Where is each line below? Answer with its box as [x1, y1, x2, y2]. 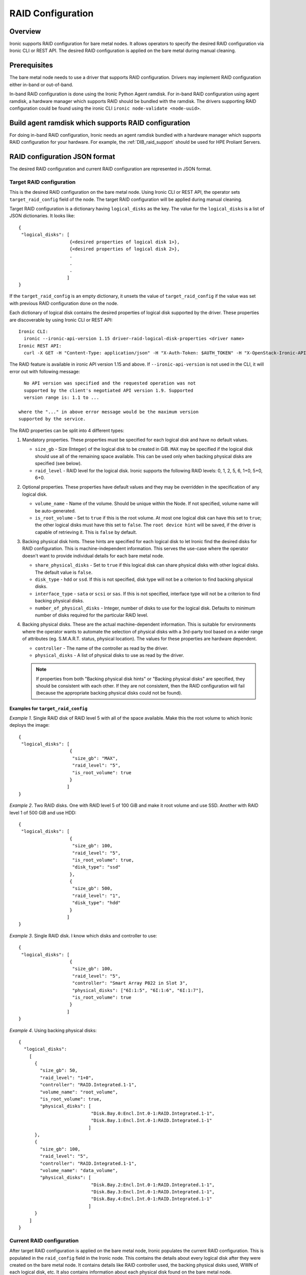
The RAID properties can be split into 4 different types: [9, 427, 124, 433]
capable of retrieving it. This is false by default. [35, 529, 137, 535]
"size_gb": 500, [72, 885, 113, 891]
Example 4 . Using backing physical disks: [9, 1027, 97, 1033]
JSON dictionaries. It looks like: [9, 213, 75, 219]
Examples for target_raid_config [9, 705, 88, 711]
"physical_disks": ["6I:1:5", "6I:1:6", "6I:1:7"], [72, 987, 204, 993]
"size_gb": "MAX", [72, 755, 118, 761]
